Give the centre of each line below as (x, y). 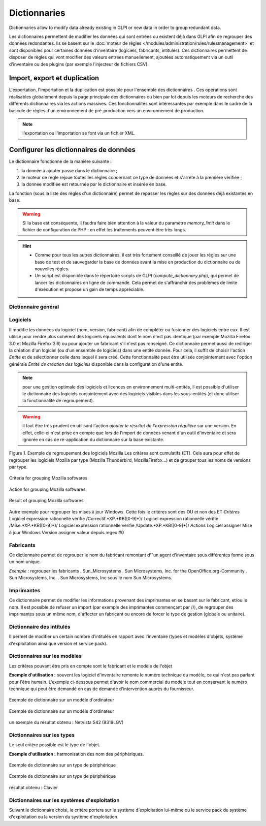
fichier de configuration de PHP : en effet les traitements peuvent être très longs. (104, 230)
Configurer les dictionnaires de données (72, 150)
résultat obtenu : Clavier (33, 787)
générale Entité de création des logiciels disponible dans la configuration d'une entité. (96, 364)
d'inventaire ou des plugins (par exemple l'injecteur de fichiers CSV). (79, 64)
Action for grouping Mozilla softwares (47, 489)
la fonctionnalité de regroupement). (58, 401)
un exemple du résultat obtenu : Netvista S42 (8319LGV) (66, 722)
